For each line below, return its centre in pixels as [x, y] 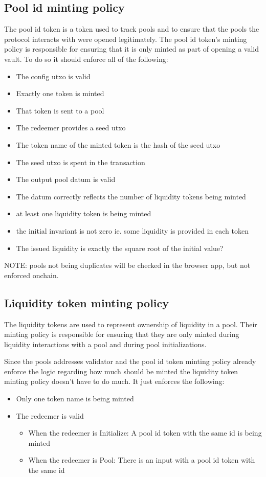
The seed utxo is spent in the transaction [81, 162]
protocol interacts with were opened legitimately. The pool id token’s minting [126, 39]
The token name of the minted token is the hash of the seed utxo [118, 144]
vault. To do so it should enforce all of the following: [86, 59]
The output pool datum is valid [66, 179]
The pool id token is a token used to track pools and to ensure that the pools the [132, 29]
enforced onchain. [31, 275]
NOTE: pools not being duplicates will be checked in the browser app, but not [127, 265]
